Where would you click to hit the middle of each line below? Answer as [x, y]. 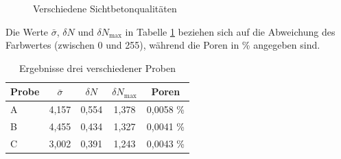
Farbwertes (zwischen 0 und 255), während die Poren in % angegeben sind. [163, 45]
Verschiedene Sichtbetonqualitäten [105, 8]
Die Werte [27, 31]
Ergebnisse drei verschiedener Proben [97, 68]
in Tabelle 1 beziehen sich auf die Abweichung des [230, 31]
